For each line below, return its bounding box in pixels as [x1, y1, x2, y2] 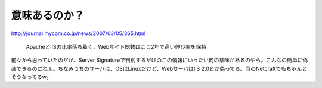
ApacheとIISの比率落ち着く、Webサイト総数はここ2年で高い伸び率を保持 [26, 43, 207, 50]
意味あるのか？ [11, 9, 85, 22]
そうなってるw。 [11, 73, 52, 80]
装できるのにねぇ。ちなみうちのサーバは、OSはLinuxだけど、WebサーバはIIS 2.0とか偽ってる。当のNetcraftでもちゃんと [11, 65, 308, 72]
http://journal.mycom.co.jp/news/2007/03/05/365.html [11, 30, 146, 37]
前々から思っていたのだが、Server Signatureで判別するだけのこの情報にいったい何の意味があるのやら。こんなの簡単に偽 [11, 56, 308, 64]
